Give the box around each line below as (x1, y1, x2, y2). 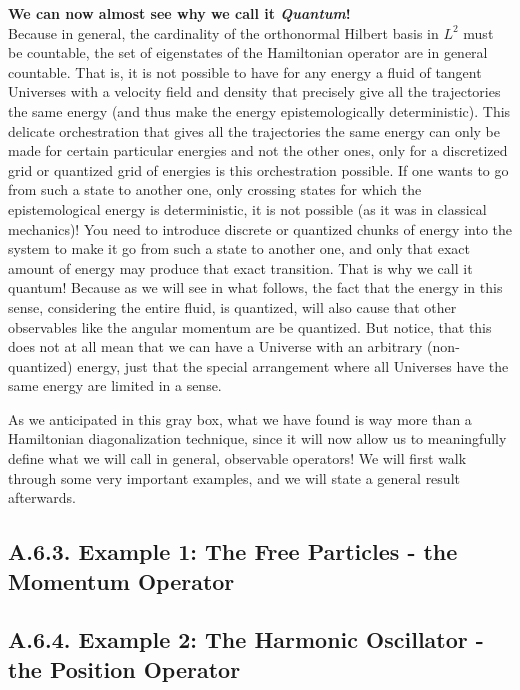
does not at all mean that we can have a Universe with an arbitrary (8, 336, 423, 357)
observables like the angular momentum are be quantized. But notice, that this (8, 316, 492, 337)
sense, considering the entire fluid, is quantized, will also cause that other (8, 296, 457, 317)
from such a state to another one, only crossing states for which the (8, 179, 422, 200)
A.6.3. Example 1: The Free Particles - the (8, 536, 458, 567)
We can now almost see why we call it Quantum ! (8, 3, 351, 23)
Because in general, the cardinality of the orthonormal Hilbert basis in (8, 22, 439, 43)
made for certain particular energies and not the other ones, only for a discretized (8, 140, 508, 161)
